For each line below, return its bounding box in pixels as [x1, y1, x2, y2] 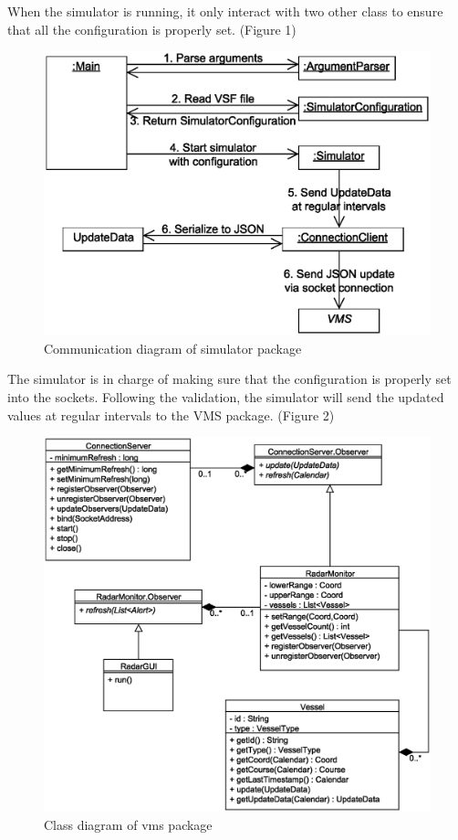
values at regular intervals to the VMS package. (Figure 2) [7, 405, 335, 424]
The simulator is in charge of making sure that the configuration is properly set [7, 369, 452, 388]
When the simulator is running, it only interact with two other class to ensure [7, 2, 443, 20]
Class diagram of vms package [44, 815, 213, 835]
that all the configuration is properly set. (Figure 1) [7, 19, 297, 38]
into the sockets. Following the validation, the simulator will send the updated [7, 387, 444, 406]
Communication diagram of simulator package [44, 338, 302, 357]
